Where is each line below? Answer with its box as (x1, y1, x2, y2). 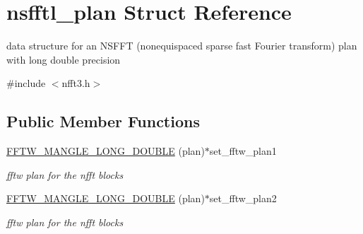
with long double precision (6, 52, 121, 66)
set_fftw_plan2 (209, 191, 277, 206)
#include (6, 76, 46, 90)
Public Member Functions (6, 110, 200, 132)
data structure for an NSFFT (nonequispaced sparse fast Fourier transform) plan (6, 38, 357, 53)
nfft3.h (61, 76, 90, 90)
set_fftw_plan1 (209, 144, 277, 158)
